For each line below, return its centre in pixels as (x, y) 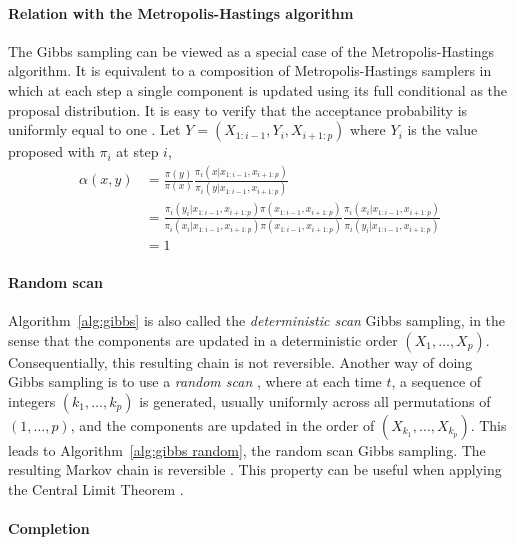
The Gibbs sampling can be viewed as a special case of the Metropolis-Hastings (251, 50)
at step (137, 151)
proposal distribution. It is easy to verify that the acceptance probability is (238, 109)
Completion (49, 528)
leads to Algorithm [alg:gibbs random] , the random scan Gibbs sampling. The (247, 449)
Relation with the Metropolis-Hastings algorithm (181, 12)
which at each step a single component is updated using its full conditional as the (258, 89)
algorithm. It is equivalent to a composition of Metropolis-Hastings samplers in (250, 70)
